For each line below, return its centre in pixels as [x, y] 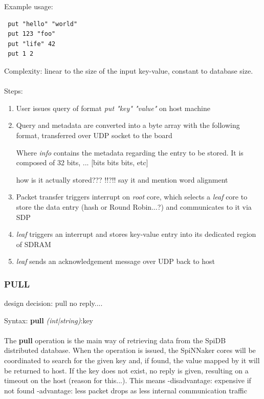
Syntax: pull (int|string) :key [49, 320]
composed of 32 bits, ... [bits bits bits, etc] [82, 162]
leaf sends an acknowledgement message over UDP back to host [116, 261]
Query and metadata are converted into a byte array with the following [128, 125]
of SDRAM [34, 244]
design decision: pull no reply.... [53, 303]
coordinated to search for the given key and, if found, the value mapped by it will [132, 360]
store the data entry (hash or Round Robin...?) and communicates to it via [134, 206]
